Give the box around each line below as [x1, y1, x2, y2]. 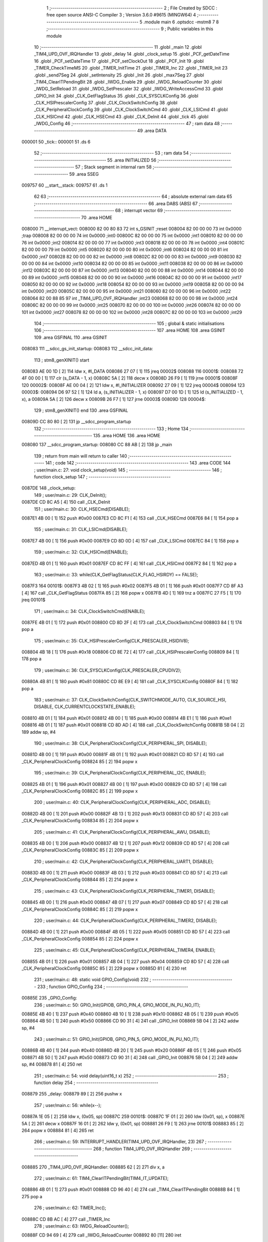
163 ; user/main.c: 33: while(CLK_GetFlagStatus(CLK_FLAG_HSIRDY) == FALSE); [34, 571, 199, 577]
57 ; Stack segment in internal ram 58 [75, 164, 152, 170]
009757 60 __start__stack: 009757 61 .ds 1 [21, 182, 108, 188]
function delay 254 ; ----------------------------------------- [34, 1080, 158, 1086]
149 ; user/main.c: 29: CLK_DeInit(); [34, 492, 107, 498]
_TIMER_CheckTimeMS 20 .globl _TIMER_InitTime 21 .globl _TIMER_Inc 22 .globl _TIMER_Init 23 [34, 65, 228, 71]
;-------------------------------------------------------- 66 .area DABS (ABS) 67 [34, 200, 198, 206]
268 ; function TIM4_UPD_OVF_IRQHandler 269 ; [93, 1146, 193, 1152]
